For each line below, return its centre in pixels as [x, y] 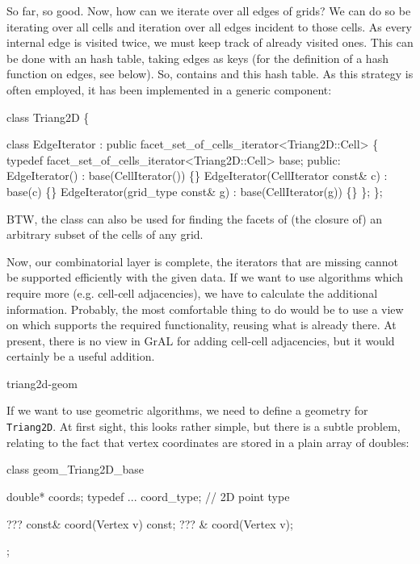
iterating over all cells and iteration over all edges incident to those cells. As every [209, 26]
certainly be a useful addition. [81, 356]
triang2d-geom [42, 383]
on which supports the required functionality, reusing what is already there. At [202, 325]
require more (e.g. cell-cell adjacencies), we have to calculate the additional [192, 292]
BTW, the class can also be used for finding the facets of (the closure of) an [195, 218]
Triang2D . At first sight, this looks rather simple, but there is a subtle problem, [204, 426]
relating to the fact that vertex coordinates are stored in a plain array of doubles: [208, 442]
